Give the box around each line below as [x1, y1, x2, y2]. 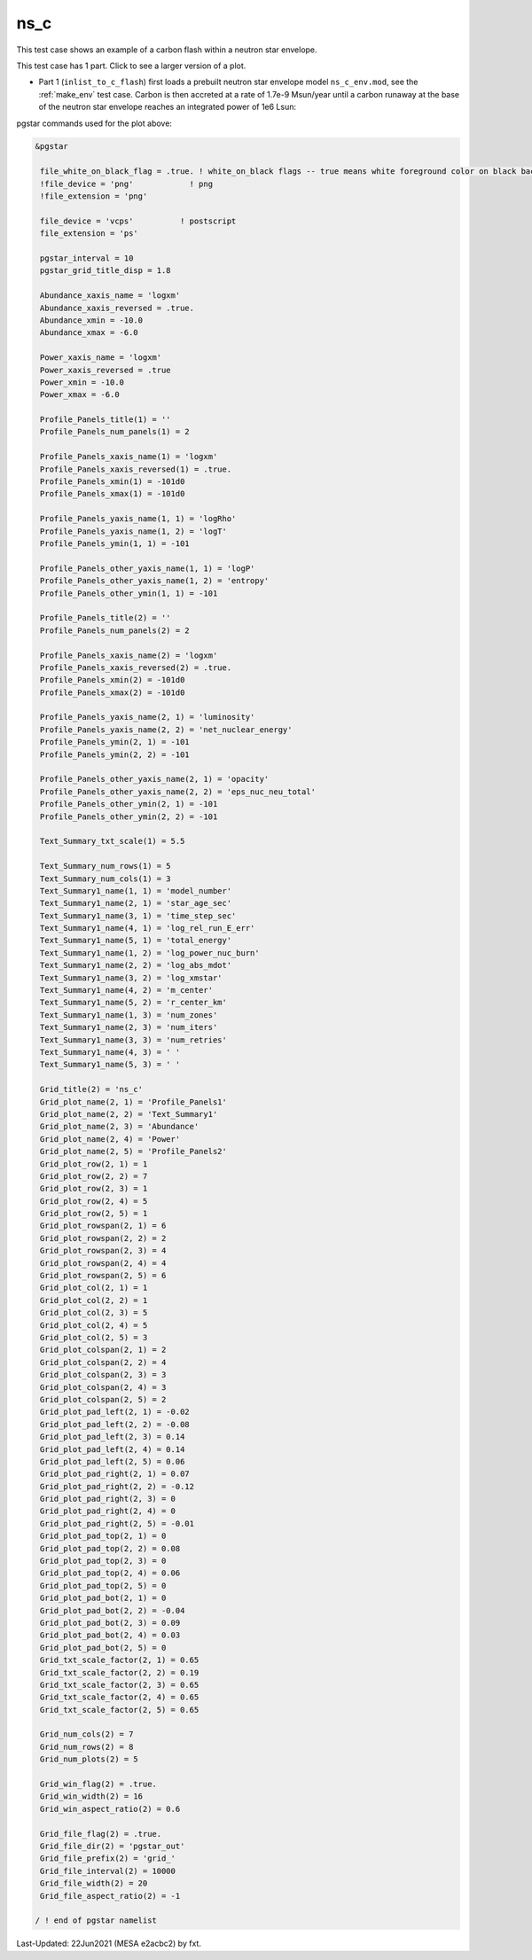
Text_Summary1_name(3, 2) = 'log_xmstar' [40, 972, 223, 983]
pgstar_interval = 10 [40, 254, 134, 263]
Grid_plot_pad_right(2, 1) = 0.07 [40, 1469, 190, 1480]
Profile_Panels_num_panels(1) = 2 [40, 426, 190, 437]
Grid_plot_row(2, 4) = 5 [40, 1196, 148, 1206]
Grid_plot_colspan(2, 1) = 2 [40, 1345, 167, 1355]
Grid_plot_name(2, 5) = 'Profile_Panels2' [40, 1146, 228, 1157]
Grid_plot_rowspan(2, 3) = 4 [40, 1245, 167, 1256]
